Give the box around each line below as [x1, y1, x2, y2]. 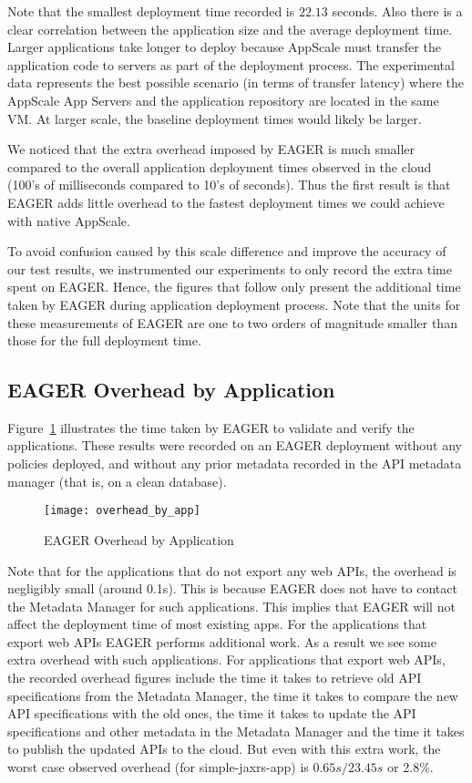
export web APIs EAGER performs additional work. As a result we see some [7, 632, 436, 651]
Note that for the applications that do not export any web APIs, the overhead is [7, 561, 457, 580]
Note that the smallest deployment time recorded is [7, 2, 295, 20]
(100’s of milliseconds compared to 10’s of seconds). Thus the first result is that [7, 175, 451, 194]
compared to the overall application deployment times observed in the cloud [7, 157, 432, 176]
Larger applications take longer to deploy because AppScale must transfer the [7, 37, 441, 57]
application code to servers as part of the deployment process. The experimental [7, 55, 455, 74]
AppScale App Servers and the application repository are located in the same [7, 90, 439, 109]
